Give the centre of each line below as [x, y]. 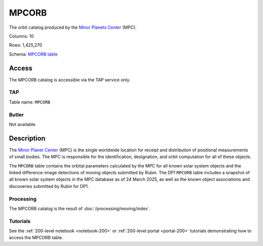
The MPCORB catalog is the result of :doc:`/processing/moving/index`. [80, 208]
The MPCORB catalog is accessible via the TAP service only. [70, 80]
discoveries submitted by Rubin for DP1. [49, 186]
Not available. [23, 124]
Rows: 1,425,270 [26, 45]
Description [27, 138]
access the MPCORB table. [36, 238]
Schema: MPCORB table [33, 54]
